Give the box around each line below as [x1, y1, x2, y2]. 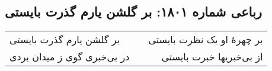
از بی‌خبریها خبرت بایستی [161, 50, 263, 64]
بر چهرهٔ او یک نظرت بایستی [148, 33, 263, 47]
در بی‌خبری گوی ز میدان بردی [9, 50, 130, 64]
